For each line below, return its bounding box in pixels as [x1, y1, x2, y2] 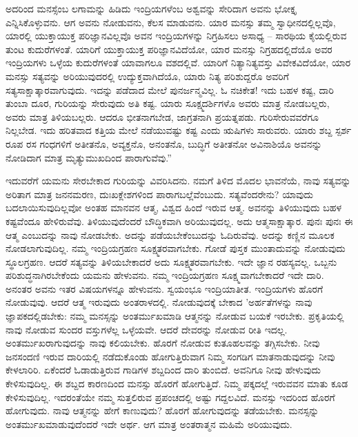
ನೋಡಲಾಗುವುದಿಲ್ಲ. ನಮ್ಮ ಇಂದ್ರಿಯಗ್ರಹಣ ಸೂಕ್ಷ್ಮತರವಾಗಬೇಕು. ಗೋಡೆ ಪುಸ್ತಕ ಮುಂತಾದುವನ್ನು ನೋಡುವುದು [6, 241, 346, 255]
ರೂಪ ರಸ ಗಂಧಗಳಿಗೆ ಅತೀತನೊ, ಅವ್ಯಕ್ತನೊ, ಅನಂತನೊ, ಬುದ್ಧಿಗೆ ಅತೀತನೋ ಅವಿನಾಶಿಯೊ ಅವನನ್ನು [6, 136, 322, 150]
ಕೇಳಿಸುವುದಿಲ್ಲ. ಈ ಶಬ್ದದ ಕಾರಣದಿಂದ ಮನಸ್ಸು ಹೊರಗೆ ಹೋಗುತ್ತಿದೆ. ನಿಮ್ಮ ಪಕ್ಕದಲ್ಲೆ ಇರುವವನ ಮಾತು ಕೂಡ [6, 376, 348, 391]
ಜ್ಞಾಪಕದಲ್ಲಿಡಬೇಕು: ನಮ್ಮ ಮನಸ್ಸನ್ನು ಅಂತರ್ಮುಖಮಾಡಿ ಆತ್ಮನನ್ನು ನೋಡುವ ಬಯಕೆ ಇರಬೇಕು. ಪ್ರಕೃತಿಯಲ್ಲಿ [6, 309, 344, 323]
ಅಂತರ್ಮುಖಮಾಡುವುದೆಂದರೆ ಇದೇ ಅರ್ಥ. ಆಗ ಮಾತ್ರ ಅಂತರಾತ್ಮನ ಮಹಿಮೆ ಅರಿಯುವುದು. [6, 416, 292, 431]
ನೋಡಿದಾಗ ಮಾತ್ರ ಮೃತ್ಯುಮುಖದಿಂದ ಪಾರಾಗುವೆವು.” [6, 150, 172, 164]
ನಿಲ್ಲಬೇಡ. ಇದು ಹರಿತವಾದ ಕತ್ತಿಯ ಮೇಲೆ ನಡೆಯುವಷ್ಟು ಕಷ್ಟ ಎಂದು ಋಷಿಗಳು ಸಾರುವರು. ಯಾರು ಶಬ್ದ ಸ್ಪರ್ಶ [6, 123, 352, 137]
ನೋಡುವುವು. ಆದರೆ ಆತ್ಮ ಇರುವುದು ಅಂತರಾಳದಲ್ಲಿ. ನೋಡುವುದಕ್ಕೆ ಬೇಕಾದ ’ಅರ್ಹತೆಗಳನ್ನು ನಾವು [6, 295, 312, 309]
